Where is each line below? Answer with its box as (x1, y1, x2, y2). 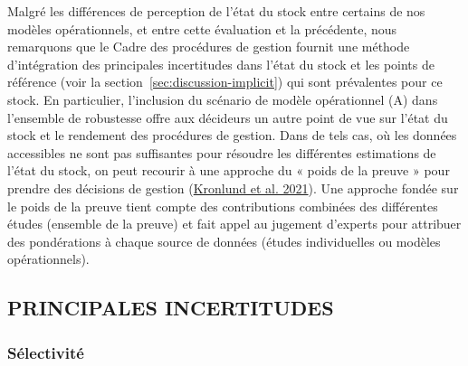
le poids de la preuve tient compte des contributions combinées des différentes (7, 196, 438, 215)
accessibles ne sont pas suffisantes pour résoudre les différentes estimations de (7, 143, 436, 162)
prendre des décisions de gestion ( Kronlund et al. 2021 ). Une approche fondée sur (7, 178, 459, 197)
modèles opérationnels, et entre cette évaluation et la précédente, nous (7, 19, 397, 38)
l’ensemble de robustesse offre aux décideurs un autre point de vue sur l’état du (7, 108, 448, 127)
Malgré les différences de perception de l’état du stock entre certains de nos (7, 2, 425, 20)
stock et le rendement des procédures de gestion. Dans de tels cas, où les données (7, 126, 457, 145)
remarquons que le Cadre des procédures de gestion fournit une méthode (7, 37, 410, 56)
